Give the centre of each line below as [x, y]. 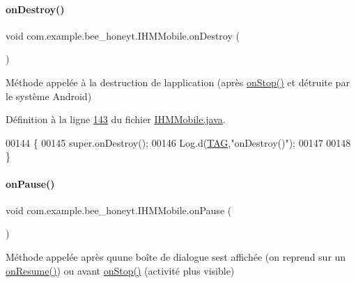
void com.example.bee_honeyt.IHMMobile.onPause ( [119, 210]
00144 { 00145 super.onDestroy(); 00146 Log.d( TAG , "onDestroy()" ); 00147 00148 [178, 142]
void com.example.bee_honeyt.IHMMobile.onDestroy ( [123, 35]
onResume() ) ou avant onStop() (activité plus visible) [120, 270]
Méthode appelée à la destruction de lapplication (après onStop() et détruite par [178, 82]
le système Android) [49, 96]
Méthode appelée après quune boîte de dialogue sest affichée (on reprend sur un [176, 256]
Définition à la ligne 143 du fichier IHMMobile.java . [116, 119]
